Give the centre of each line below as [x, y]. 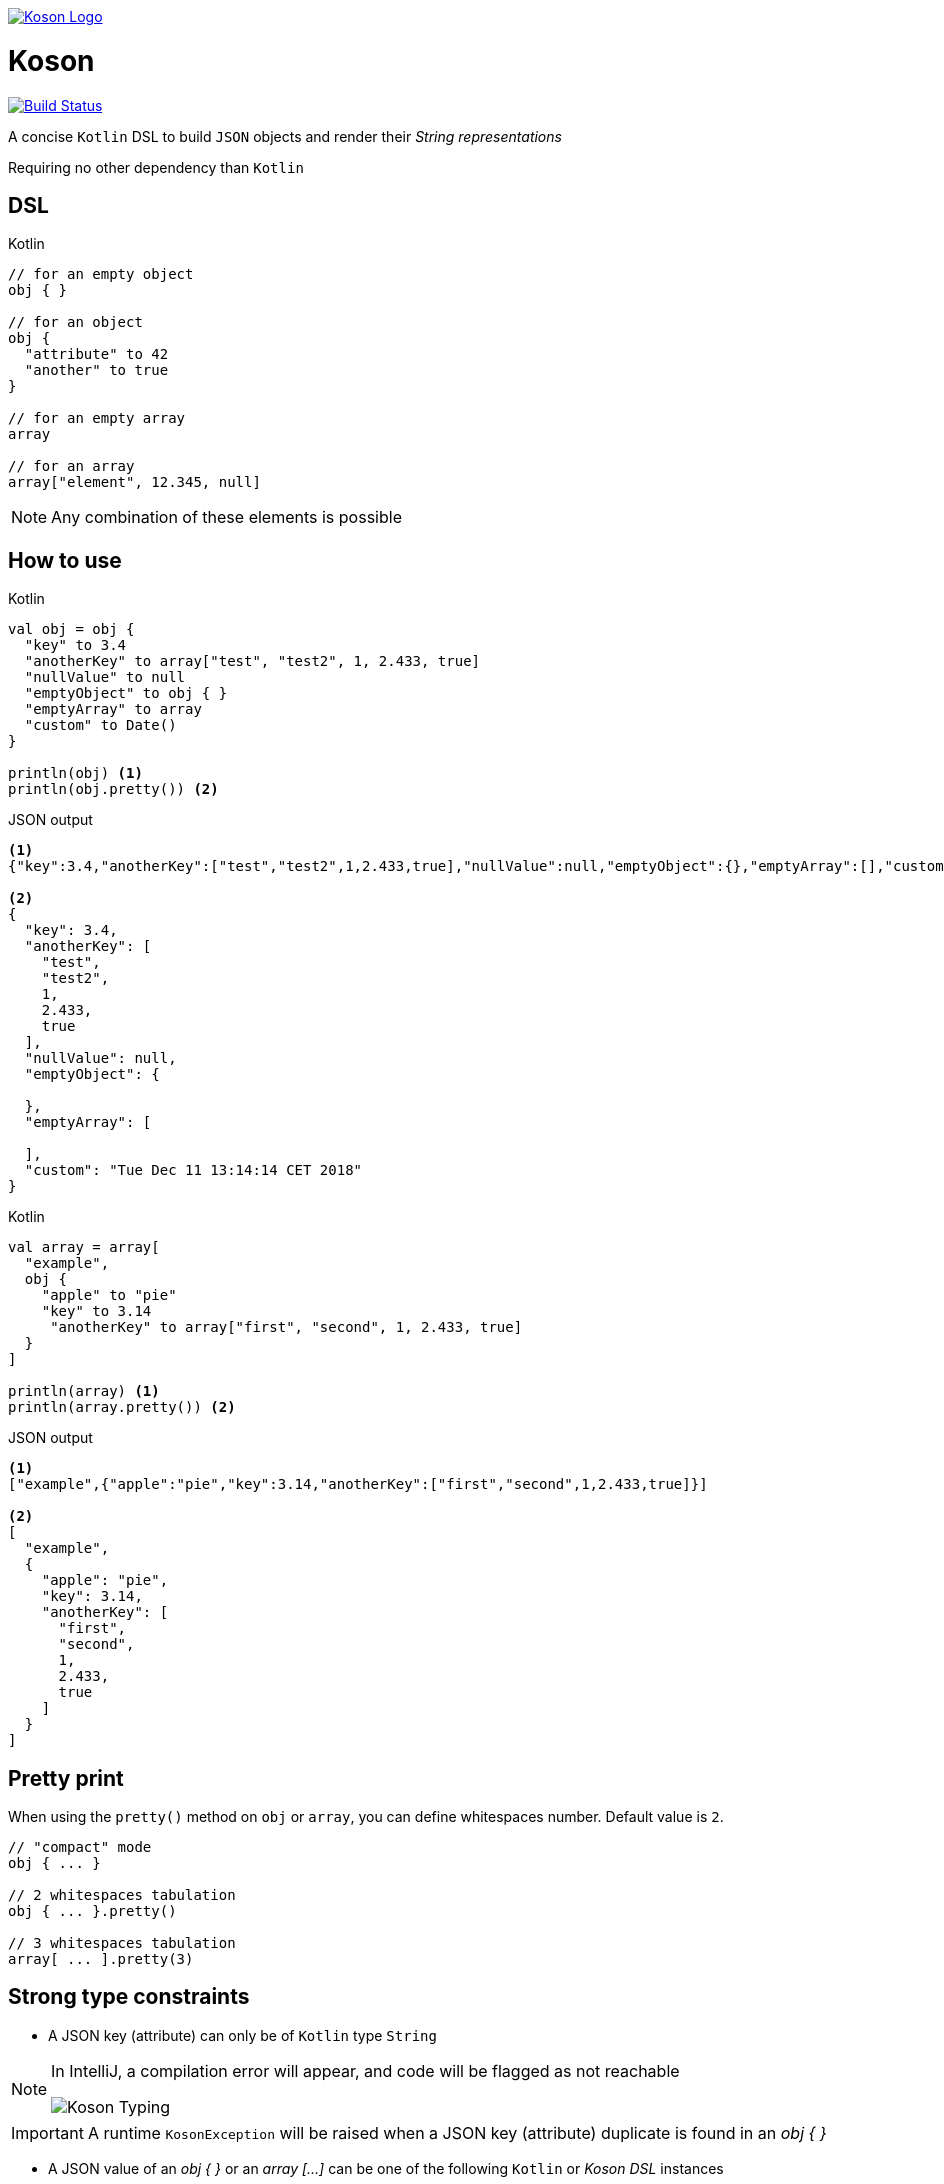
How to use [65, 560]
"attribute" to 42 [96, 354]
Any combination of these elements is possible [226, 517]
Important [47, 2132]
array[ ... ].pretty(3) [101, 1959]
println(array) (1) [84, 1391]
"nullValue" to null [105, 677]
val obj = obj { [71, 629]
